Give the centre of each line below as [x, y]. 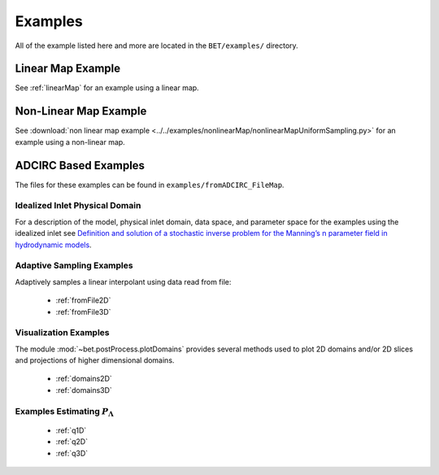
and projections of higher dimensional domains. [95, 360]
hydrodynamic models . [54, 245]
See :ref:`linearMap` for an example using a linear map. [107, 88]
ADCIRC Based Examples [80, 166]
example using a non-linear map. [70, 142]
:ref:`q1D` [71, 430]
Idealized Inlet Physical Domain [78, 206]
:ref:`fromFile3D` [83, 312]
